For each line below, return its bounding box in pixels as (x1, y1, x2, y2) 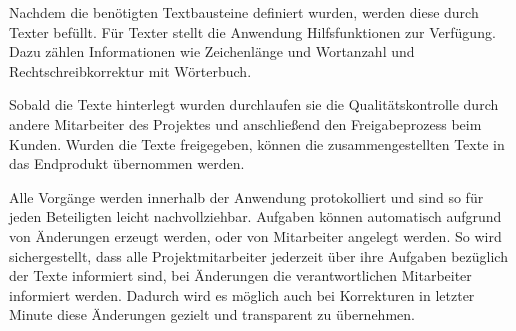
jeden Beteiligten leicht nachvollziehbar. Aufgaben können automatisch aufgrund (9, 206, 502, 227)
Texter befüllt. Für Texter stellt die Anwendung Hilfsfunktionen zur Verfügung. (9, 21, 496, 42)
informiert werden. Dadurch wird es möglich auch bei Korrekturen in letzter (9, 284, 475, 305)
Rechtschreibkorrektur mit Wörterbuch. (9, 60, 252, 81)
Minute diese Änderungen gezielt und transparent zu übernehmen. (9, 304, 415, 325)
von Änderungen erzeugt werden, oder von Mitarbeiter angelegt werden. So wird (9, 225, 502, 246)
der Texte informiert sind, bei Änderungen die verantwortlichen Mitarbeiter (9, 265, 472, 286)
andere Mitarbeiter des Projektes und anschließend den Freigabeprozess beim (9, 113, 482, 134)
